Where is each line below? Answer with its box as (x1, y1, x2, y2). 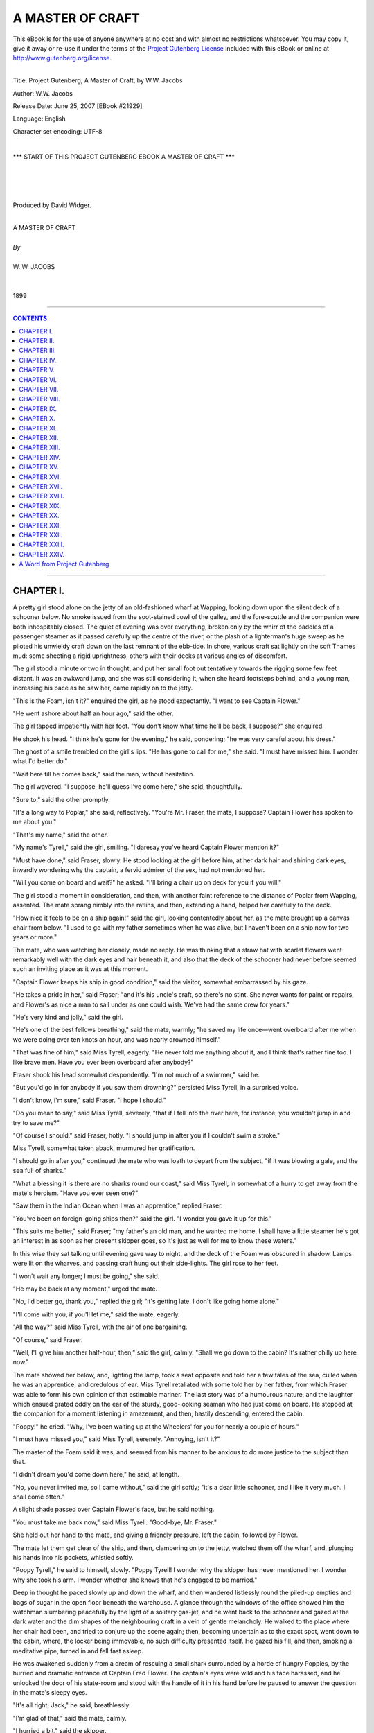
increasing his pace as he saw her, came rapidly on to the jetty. (12, 683, 193, 693)
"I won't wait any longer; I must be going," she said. (12, 1272, 160, 1280)
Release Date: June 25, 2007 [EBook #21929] (12, 101, 143, 110)
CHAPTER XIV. (19, 453, 61, 461)
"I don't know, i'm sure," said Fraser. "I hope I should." (12, 1096, 166, 1104)
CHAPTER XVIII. (19, 492, 65, 500)
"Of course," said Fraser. (12, 1335, 83, 1344)
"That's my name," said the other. (12, 830, 109, 839)
